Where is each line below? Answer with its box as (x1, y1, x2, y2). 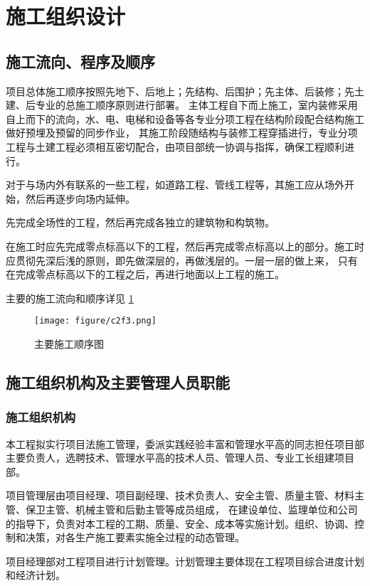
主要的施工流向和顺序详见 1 (6, 290, 134, 305)
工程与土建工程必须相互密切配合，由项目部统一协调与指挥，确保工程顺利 (6, 139, 344, 154)
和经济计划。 (6, 568, 65, 582)
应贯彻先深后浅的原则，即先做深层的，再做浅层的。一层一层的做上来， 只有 (6, 252, 358, 267)
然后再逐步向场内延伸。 (25, 191, 135, 206)
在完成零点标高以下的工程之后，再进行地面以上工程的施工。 (6, 267, 285, 282)
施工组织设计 (6, 1, 126, 31)
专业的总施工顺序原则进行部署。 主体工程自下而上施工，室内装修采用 (35, 97, 358, 112)
